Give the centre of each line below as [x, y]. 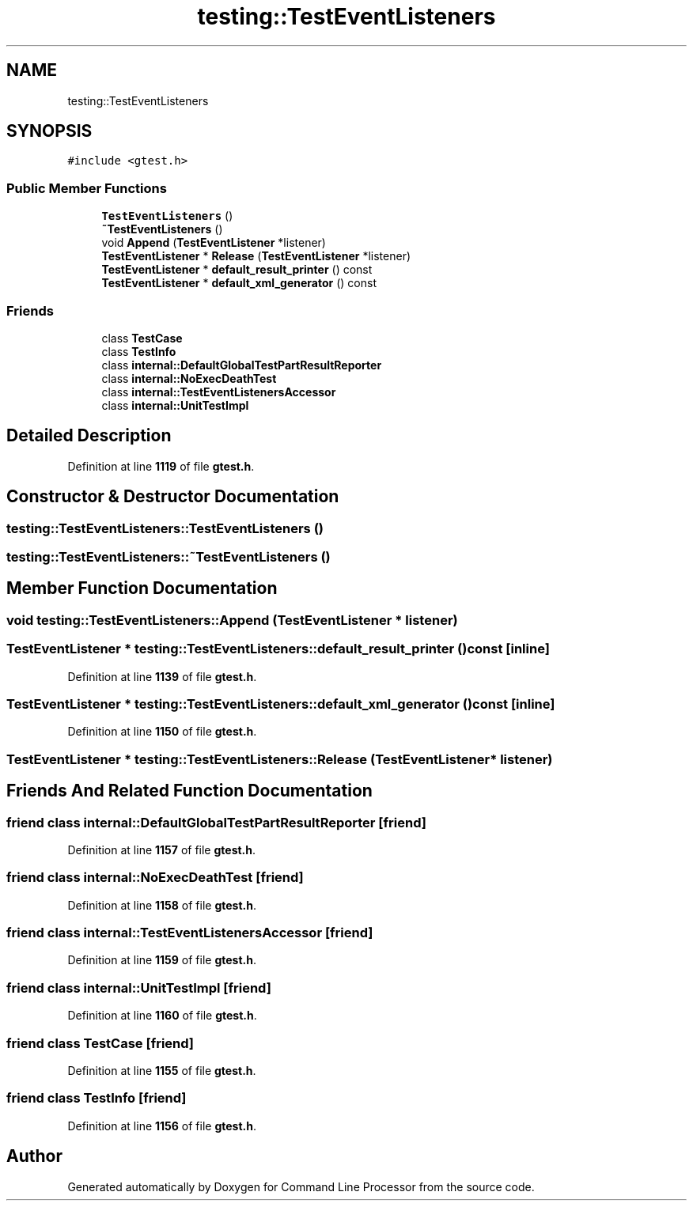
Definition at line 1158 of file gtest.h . [162, 905]
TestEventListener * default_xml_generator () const [239, 283]
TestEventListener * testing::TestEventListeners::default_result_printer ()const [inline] [278, 649]
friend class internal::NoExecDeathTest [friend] [155, 878]
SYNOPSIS [49, 131]
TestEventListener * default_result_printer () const [237, 270]
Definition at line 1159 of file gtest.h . [162, 960]
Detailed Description [89, 436]
